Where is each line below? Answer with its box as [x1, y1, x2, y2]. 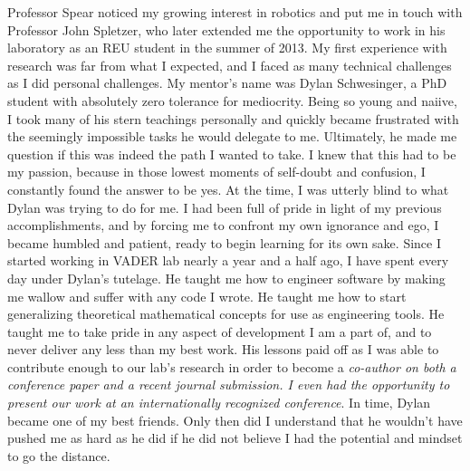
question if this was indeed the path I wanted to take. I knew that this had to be [7, 144, 456, 163]
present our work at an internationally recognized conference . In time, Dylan [7, 393, 431, 412]
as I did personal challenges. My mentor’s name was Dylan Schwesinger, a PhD [7, 73, 447, 92]
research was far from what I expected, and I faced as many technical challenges [7, 55, 452, 74]
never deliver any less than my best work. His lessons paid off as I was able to [7, 340, 439, 359]
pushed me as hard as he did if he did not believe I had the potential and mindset [7, 428, 463, 447]
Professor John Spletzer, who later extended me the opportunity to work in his [7, 20, 446, 39]
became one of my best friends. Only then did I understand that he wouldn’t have [7, 410, 463, 429]
